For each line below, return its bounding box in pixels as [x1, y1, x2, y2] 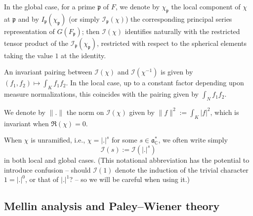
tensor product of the [4, 37, 69, 48]
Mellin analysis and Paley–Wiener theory [4, 198, 220, 214]
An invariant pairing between [4, 67, 92, 77]
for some [111, 135, 137, 145]
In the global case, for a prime [4, 1, 95, 11]
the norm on [66, 107, 104, 117]
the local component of [171, 1, 241, 11]
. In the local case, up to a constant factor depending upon [66, 77, 244, 88]
